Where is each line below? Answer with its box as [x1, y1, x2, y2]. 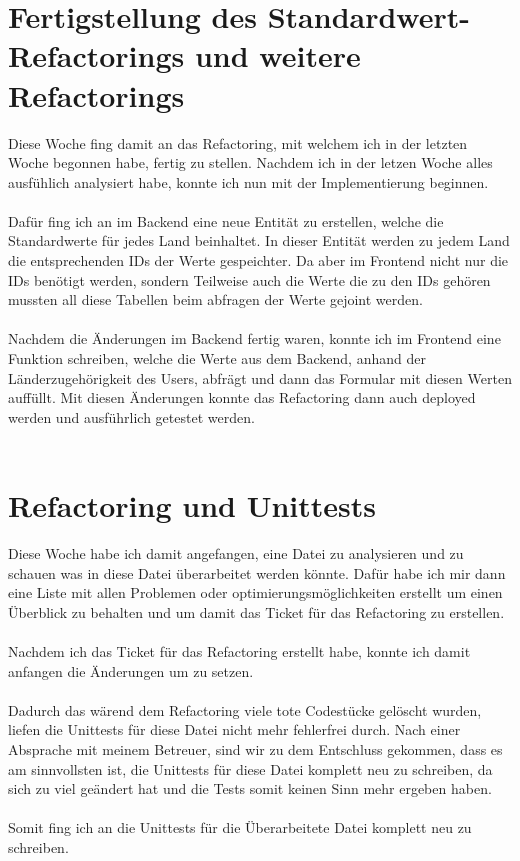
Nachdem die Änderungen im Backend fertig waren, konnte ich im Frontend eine [8, 328, 501, 349]
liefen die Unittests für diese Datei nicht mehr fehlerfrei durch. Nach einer [8, 719, 461, 740]
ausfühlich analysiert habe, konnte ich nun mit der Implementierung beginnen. [8, 171, 489, 192]
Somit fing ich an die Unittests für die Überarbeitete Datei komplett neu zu [8, 817, 472, 838]
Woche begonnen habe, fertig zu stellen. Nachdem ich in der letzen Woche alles [8, 152, 493, 173]
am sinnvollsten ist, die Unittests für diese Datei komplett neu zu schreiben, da [8, 758, 493, 779]
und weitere [194, 35, 361, 76]
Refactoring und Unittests [8, 485, 376, 526]
